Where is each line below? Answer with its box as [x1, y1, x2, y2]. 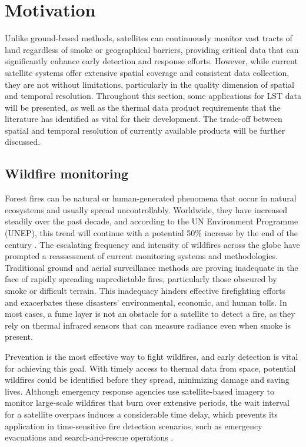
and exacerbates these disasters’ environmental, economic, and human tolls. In [5, 296, 287, 308]
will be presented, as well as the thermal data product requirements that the [5, 101, 281, 113]
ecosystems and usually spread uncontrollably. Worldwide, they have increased [5, 203, 288, 216]
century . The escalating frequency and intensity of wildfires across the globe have [5, 238, 300, 250]
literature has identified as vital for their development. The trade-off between [5, 112, 282, 125]
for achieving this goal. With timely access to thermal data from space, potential [5, 362, 296, 374]
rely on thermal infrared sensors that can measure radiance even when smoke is [5, 319, 291, 331]
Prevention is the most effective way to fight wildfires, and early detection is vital [5, 350, 298, 362]
